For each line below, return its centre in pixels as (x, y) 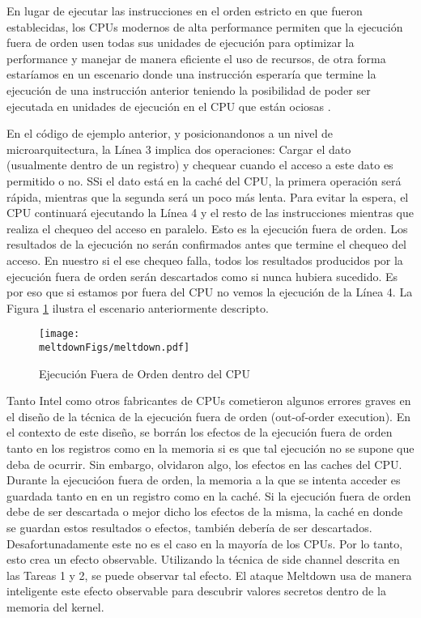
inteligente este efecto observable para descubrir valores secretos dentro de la (196, 591)
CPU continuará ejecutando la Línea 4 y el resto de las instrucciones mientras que (210, 213)
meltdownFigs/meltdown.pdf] (115, 347)
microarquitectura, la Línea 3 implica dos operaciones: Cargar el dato (179, 149)
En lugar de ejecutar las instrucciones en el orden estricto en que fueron (185, 11)
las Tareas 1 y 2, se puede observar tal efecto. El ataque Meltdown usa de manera (209, 575)
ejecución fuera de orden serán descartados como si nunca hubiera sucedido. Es (202, 276)
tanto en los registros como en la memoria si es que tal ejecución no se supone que (210, 448)
